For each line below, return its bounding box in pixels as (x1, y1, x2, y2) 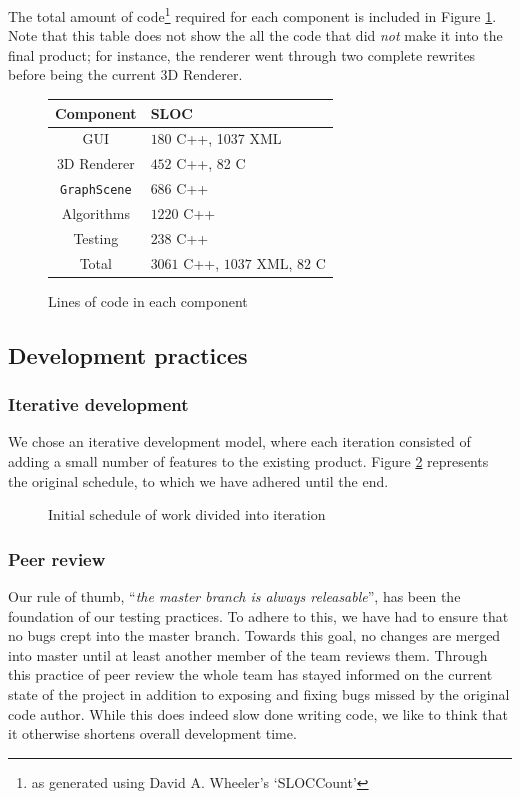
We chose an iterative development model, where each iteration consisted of (8, 431, 471, 452)
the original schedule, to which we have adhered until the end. (8, 470, 389, 491)
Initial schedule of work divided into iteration (48, 504, 326, 525)
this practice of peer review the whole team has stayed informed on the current (8, 664, 493, 685)
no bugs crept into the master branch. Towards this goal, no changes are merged (8, 625, 501, 646)
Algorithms (61, 202, 130, 223)
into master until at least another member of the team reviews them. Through (8, 644, 488, 665)
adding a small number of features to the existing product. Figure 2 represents (8, 450, 489, 471)
